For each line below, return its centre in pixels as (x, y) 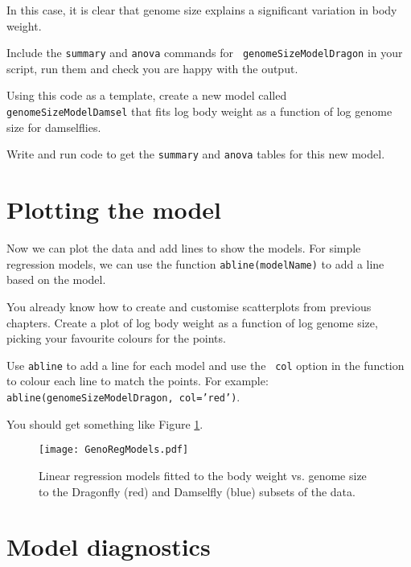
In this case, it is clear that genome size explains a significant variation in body (202, 10)
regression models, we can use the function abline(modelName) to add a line (195, 263)
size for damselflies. (54, 127)
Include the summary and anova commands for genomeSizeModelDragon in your (205, 53)
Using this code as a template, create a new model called (147, 95)
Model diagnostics (109, 546)
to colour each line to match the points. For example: (138, 381)
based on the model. (56, 279)
